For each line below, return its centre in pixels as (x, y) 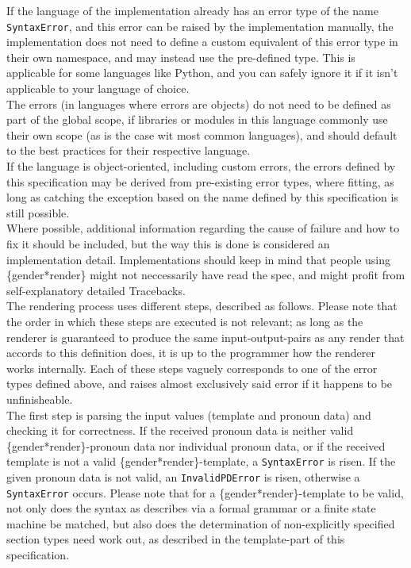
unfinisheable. (40, 399)
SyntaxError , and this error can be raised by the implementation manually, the (200, 26)
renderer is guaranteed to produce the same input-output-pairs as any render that (205, 337)
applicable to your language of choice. (98, 88)
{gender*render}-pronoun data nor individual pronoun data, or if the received (196, 445)
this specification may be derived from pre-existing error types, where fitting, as (200, 181)
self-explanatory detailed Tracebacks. (96, 290)
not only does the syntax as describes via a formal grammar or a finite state (191, 508)
